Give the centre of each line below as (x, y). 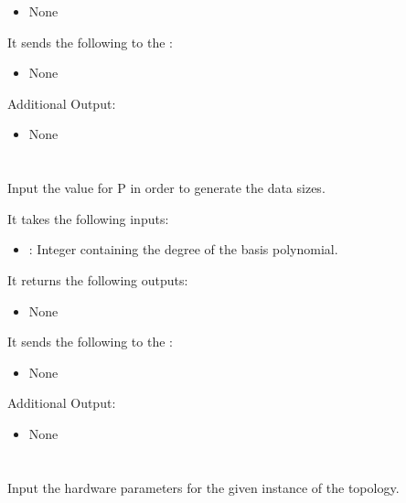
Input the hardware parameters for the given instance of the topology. (203, 487)
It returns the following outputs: (98, 279)
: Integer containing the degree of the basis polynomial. (183, 249)
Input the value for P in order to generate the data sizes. (166, 188)
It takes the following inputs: (88, 218)
